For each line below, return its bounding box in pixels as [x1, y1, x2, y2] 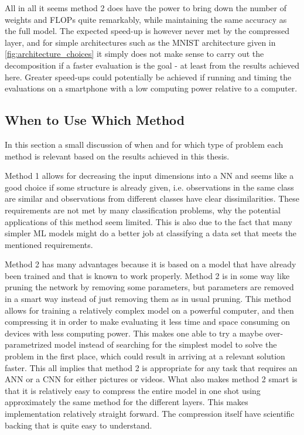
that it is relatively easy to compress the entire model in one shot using [5, 384, 261, 396]
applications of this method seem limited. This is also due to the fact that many [5, 215, 292, 227]
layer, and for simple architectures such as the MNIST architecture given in [5, 36, 276, 48]
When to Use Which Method [5, 111, 185, 129]
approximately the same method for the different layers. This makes [5, 396, 248, 408]
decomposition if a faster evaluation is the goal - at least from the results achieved [5, 59, 299, 71]
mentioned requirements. [5, 238, 93, 250]
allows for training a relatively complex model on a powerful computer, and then [5, 304, 294, 316]
